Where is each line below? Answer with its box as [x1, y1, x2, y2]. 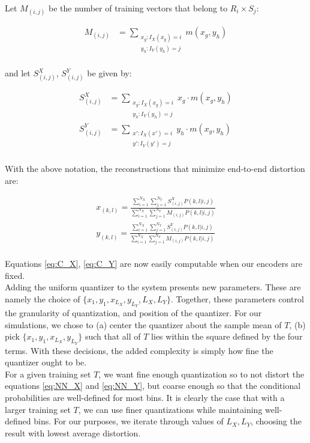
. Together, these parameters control [170, 293, 304, 305]
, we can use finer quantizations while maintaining [78, 403, 263, 415]
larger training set [5, 403, 71, 415]
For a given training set [5, 367, 91, 380]
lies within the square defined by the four [151, 330, 303, 343]
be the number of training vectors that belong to [49, 2, 228, 14]
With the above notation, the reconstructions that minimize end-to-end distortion [5, 162, 305, 175]
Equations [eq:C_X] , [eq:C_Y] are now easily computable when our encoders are [5, 257, 303, 270]
